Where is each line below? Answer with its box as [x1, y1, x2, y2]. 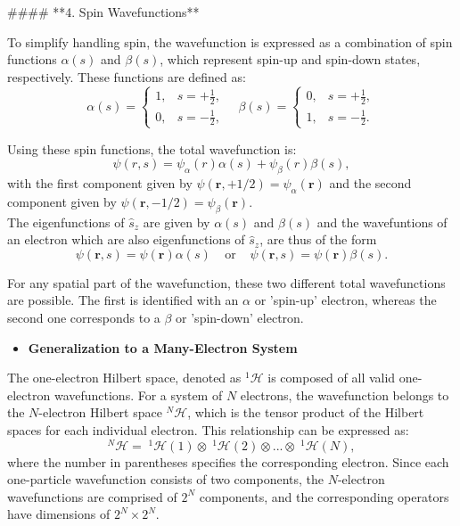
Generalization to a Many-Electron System [28, 338, 298, 357]
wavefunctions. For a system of [53, 385, 223, 404]
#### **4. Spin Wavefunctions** [7, 3, 200, 21]
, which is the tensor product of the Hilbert [187, 403, 424, 422]
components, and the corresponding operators [199, 487, 449, 505]
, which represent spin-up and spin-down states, [160, 50, 421, 69]
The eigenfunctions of [7, 212, 125, 231]
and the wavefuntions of [316, 212, 448, 231]
